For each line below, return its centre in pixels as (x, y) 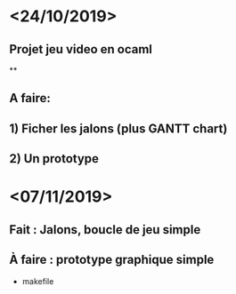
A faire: (30, 98)
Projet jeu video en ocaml (81, 49)
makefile (38, 281)
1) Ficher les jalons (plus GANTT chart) (118, 128)
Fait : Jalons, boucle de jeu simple (105, 230)
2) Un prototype (54, 159)
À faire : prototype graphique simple (112, 260)
